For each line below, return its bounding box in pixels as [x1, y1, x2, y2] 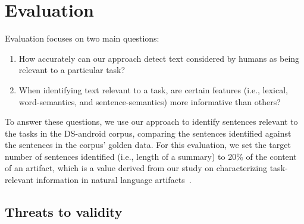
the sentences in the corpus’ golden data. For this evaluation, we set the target [5, 138, 291, 151]
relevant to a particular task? [18, 64, 126, 76]
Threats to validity [5, 203, 123, 221]
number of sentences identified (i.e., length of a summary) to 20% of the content [5, 150, 297, 162]
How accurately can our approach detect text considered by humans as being [18, 52, 300, 64]
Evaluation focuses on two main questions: [5, 32, 159, 45]
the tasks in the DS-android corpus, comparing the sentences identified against [5, 127, 292, 139]
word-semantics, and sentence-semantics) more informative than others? [18, 95, 281, 108]
